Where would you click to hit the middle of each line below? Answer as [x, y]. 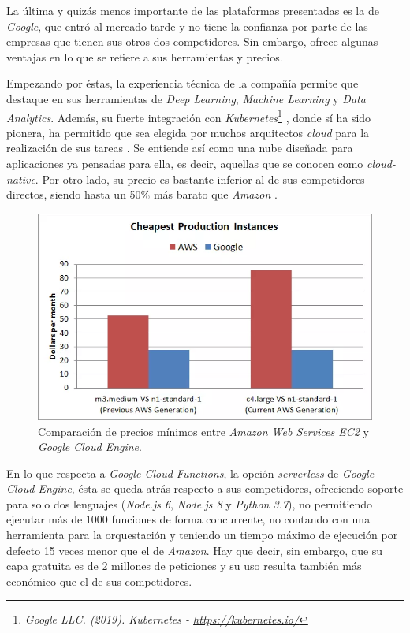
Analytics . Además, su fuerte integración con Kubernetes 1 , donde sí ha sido [189, 116]
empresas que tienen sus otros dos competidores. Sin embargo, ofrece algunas [192, 41]
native [21, 179]
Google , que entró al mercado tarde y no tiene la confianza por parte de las [187, 26]
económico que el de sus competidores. [99, 581]
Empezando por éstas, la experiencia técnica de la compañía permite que [183, 83]
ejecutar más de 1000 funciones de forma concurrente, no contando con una [188, 519]
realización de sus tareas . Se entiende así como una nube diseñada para [180, 148]
